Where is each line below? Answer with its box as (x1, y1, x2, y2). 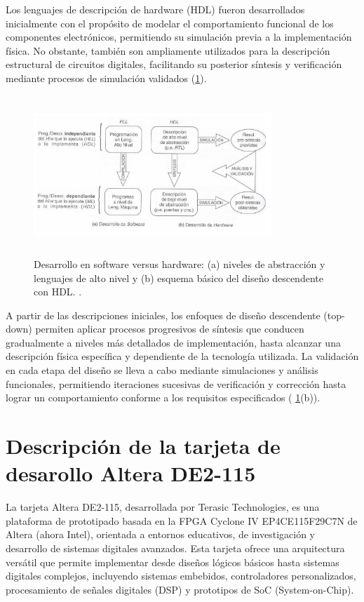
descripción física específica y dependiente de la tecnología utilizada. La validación (6, 349, 359, 363)
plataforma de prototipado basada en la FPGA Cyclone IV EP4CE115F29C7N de (6, 513, 358, 528)
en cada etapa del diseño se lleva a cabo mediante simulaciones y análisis (6, 363, 318, 377)
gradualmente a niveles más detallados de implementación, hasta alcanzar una (6, 335, 341, 349)
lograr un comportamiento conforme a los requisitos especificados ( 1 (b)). (6, 390, 321, 405)
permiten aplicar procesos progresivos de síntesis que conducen (35, 321, 304, 336)
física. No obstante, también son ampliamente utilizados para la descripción (6, 43, 330, 58)
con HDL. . (34, 284, 82, 299)
